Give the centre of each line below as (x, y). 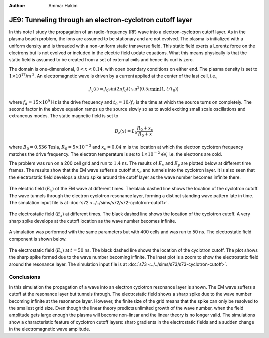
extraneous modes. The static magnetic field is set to (64, 116)
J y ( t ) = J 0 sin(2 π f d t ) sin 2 (114, 89)
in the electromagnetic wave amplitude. (50, 329)
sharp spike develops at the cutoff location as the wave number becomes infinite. (93, 221)
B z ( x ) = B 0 (126, 132)
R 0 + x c (145, 128)
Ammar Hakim (63, 6)
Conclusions (25, 277)
